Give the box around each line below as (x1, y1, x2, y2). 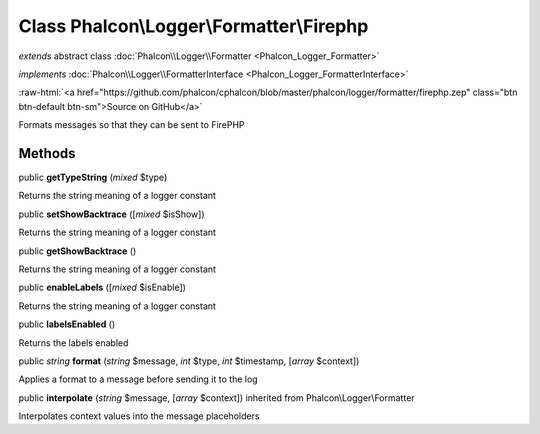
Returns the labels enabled (18, 336, 129, 349)
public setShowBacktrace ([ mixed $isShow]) (18, 208, 205, 220)
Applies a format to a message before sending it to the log (18, 373, 259, 385)
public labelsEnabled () (18, 318, 116, 330)
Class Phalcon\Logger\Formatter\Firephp (18, 15, 369, 37)
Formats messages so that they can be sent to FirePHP (18, 119, 245, 131)
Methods (18, 145, 76, 162)
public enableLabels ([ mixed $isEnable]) (18, 281, 187, 294)
